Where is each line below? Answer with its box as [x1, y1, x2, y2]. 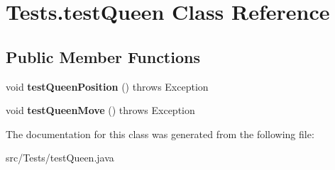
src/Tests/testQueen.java [6, 150, 114, 165]
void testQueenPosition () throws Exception [6, 79, 209, 93]
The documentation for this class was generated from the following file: [6, 126, 314, 141]
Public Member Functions [6, 45, 200, 67]
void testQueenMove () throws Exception [6, 103, 195, 118]
